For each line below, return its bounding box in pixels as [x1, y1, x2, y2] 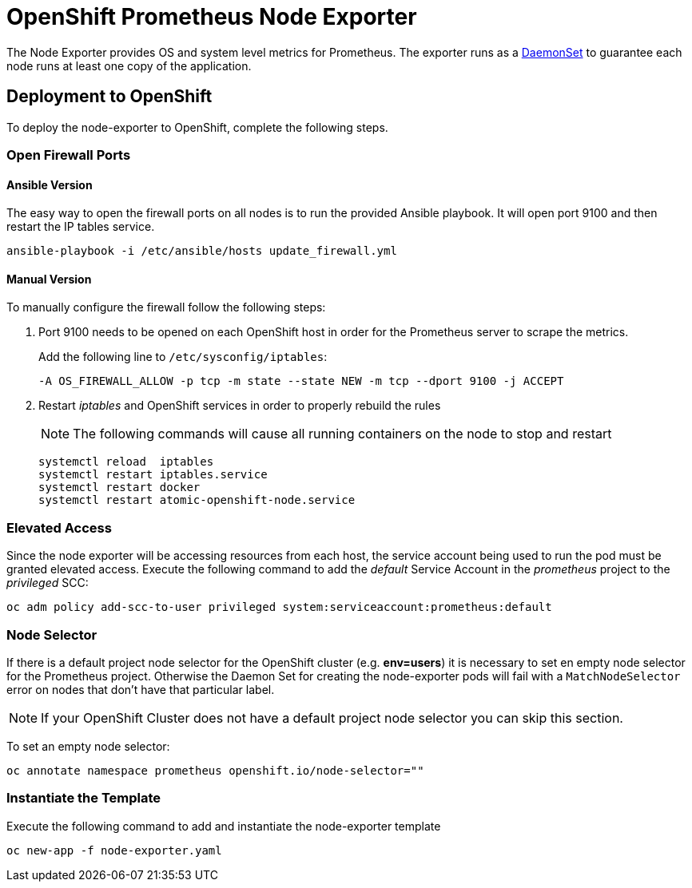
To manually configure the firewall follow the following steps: [6, 300, 326, 315]
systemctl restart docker [38, 481, 201, 494]
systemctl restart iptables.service [38, 468, 268, 482]
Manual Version [6, 272, 92, 286]
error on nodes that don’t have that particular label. [6, 682, 275, 696]
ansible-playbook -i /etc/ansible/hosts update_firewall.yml [6, 244, 397, 258]
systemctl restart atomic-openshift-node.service [38, 494, 356, 507]
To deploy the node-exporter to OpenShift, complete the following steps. [6, 120, 388, 134]
